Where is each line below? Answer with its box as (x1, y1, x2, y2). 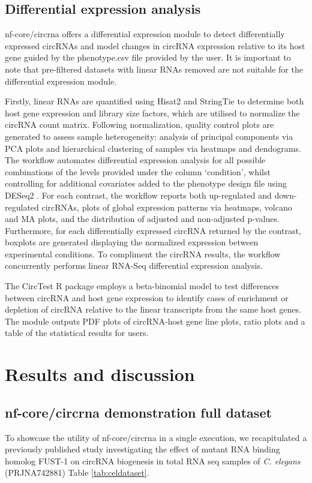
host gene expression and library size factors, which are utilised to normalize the (5, 106, 300, 119)
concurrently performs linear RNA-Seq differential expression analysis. (5, 259, 263, 272)
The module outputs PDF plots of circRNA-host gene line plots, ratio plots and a (5, 314, 305, 327)
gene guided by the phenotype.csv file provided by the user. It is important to (5, 51, 291, 64)
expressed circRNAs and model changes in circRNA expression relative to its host (5, 39, 305, 52)
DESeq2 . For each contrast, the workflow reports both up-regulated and (5, 188, 272, 201)
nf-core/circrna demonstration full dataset (5, 403, 272, 421)
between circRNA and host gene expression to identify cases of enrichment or (5, 291, 289, 304)
